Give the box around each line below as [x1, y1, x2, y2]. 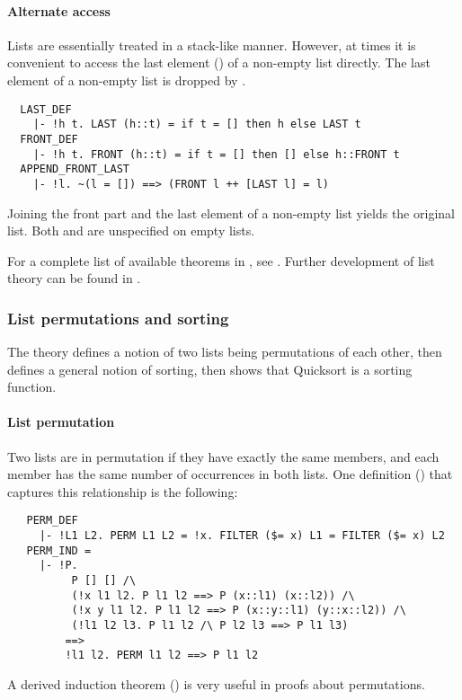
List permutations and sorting [7, 306, 229, 329]
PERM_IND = [26, 544, 92, 557]
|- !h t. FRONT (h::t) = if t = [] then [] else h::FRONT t [32, 147, 400, 161]
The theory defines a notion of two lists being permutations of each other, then [7, 342, 442, 361]
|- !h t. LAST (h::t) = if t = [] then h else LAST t [32, 118, 361, 131]
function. [7, 377, 57, 396]
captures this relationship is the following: [7, 482, 238, 501]
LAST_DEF [20, 102, 72, 116]
